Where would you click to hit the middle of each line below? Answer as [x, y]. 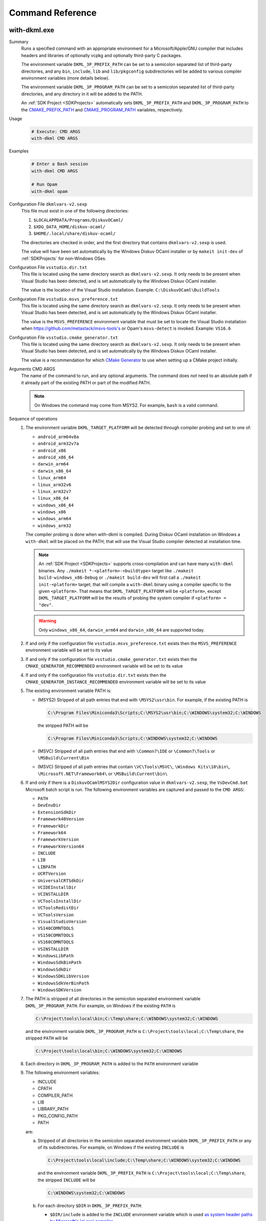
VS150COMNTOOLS [56, 935]
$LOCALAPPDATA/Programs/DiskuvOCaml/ [78, 220]
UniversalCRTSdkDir [61, 881]
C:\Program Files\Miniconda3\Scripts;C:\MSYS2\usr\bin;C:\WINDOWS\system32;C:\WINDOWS [155, 713]
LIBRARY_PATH [53, 1109]
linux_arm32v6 [55, 484]
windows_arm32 [55, 526]
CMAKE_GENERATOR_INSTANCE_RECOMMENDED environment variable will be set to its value [116, 682]
